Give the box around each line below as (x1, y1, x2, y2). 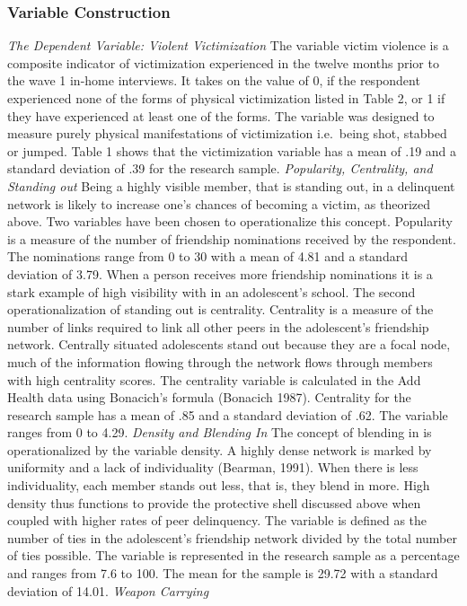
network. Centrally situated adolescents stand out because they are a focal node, (7, 335, 451, 354)
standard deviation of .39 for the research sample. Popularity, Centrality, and (7, 159, 433, 178)
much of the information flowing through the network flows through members (7, 352, 433, 371)
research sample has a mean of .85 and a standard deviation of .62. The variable (7, 405, 448, 424)
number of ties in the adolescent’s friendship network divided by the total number (7, 528, 457, 547)
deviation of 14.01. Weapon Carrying (7, 581, 209, 600)
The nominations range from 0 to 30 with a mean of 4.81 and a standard (7, 247, 408, 266)
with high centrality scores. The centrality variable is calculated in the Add (7, 370, 421, 389)
